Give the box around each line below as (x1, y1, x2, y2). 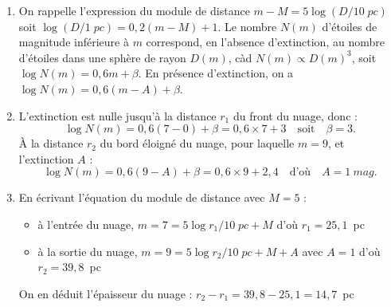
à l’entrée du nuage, (37, 215, 135, 232)
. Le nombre (217, 18, 277, 34)
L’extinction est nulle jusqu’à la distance (18, 107, 217, 124)
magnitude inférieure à (18, 33, 129, 50)
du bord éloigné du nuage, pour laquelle (100, 135, 295, 152)
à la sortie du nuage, (37, 242, 138, 259)
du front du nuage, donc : (233, 107, 358, 124)
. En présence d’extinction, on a (138, 65, 294, 81)
